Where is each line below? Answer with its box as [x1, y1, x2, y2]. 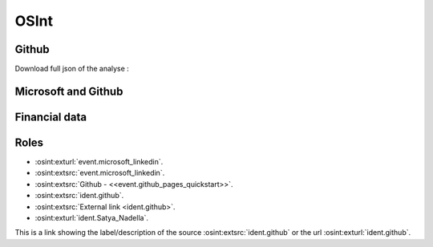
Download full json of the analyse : [14, 64, 130, 74]
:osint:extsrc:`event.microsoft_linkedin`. [34, 168, 165, 178]
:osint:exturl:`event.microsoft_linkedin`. [34, 157, 164, 166]
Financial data [14, 110, 87, 123]
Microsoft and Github [14, 84, 123, 98]
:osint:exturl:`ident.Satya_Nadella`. [34, 213, 148, 222]
